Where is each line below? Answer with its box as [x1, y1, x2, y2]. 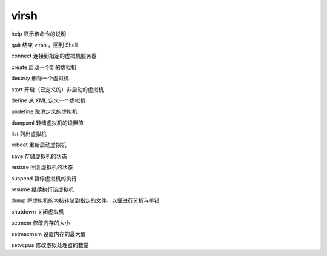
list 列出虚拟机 [11, 130, 47, 137]
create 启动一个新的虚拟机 [11, 64, 77, 71]
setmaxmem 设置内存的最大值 [11, 230, 86, 237]
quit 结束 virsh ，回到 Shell [11, 41, 78, 48]
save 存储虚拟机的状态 [11, 152, 67, 160]
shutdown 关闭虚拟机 [11, 208, 64, 215]
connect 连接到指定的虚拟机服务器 [11, 52, 97, 60]
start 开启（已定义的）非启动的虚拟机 [11, 85, 104, 93]
